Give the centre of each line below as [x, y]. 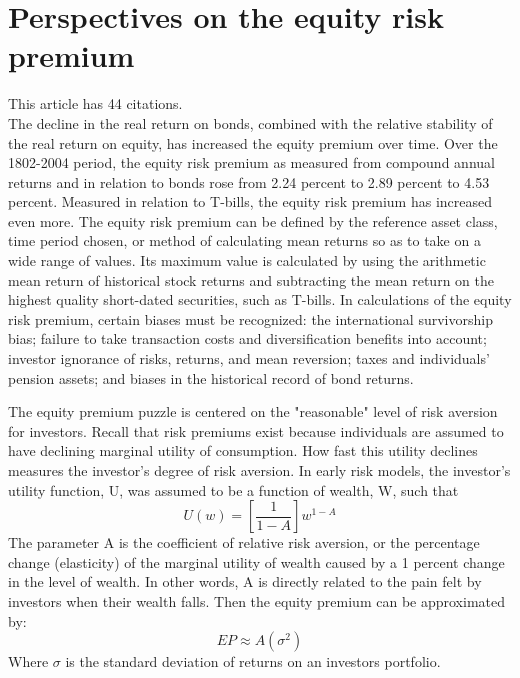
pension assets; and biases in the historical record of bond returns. [211, 377]
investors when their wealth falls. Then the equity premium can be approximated [256, 600]
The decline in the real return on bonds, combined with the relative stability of [250, 122]
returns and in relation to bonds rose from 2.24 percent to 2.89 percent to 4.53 [249, 181]
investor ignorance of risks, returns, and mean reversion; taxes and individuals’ [249, 358]
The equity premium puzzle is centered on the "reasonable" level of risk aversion [253, 411]
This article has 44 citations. [95, 103]
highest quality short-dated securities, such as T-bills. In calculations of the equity [260, 299]
